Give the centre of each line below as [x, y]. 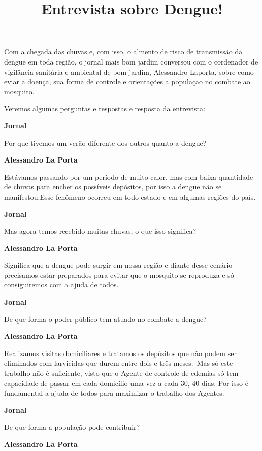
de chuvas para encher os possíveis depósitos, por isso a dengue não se [113, 187]
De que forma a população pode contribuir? [72, 427]
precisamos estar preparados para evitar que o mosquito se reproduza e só [119, 275]
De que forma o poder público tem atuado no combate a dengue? [105, 319]
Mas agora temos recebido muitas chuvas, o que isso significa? [100, 231]
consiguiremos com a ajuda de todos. [61, 285]
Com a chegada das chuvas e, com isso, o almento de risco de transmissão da [123, 52]
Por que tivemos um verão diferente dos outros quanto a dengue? [105, 142]
